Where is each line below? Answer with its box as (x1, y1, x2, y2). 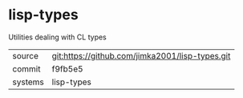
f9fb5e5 (51, 63, 83, 74)
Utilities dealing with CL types (8, 32, 107, 42)
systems (12, 76, 44, 88)
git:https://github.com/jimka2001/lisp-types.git (51, 50, 231, 61)
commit (12, 63, 41, 74)
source (12, 50, 38, 61)
